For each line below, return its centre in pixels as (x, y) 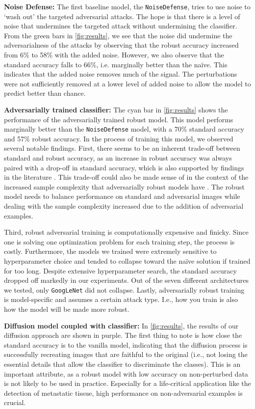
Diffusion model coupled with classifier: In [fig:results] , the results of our (121, 325)
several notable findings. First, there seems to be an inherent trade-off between (122, 148)
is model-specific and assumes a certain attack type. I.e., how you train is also (121, 299)
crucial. (15, 402)
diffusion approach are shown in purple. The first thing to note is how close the (123, 335)
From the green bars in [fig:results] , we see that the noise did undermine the (118, 35)
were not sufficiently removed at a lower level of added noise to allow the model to (127, 83)
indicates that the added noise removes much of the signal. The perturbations (121, 74)
